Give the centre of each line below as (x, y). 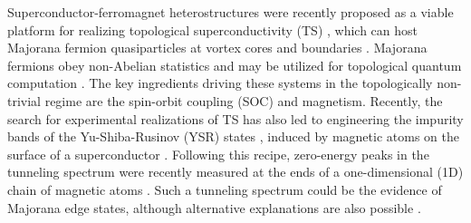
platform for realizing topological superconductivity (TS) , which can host (213, 29)
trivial (24, 100)
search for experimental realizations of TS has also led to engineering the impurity (235, 118)
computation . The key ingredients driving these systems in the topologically (220, 83)
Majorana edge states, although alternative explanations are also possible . (214, 207)
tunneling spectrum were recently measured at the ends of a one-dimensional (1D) (235, 172)
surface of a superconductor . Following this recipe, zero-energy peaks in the (218, 154)
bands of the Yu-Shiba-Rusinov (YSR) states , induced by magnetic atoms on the (233, 136)
